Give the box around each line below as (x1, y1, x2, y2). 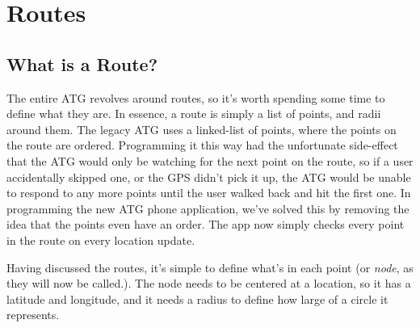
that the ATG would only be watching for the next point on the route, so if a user (6, 152, 414, 169)
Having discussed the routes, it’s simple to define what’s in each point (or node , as (6, 259, 414, 275)
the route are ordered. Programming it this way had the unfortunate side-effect (6, 137, 398, 153)
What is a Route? (6, 51, 158, 76)
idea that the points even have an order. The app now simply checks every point (6, 216, 405, 233)
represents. (6, 306, 60, 323)
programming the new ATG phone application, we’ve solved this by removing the (6, 200, 409, 217)
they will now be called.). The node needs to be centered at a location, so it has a (6, 275, 411, 292)
